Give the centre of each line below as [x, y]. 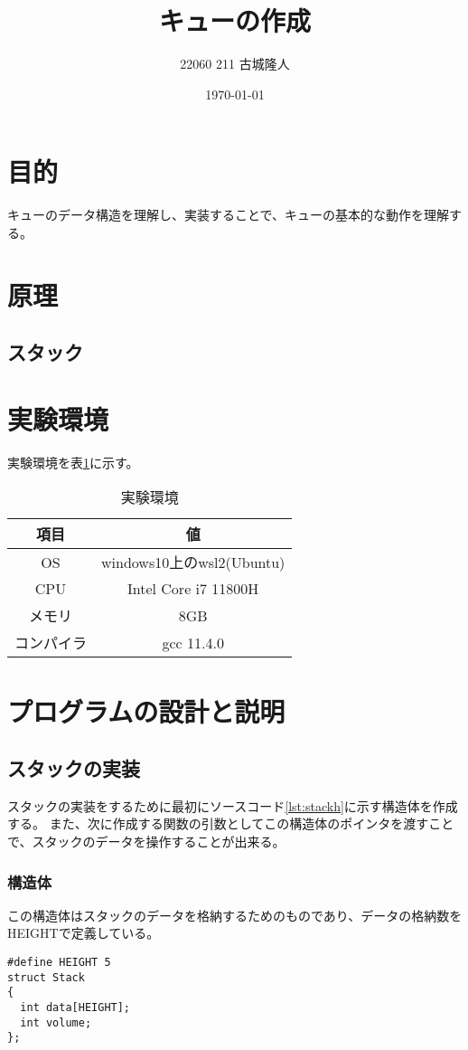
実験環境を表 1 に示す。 [73, 462]
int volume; [56, 1022]
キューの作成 [234, 20]
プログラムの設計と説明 [146, 710]
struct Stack [46, 977]
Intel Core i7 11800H [193, 589]
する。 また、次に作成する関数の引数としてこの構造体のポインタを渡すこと [231, 823]
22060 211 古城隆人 [235, 64]
